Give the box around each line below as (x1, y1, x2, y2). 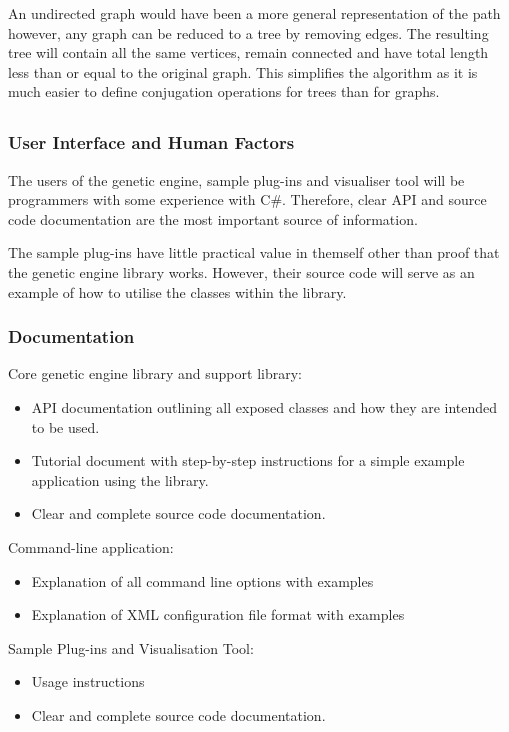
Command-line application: (8, 537, 174, 557)
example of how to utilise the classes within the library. (8, 281, 347, 302)
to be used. (31, 416, 100, 437)
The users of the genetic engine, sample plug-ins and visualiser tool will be (8, 169, 465, 190)
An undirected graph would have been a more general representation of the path (8, 3, 501, 23)
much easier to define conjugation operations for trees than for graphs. (8, 81, 440, 102)
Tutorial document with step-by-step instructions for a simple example (31, 450, 465, 471)
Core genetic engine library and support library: (8, 363, 302, 384)
